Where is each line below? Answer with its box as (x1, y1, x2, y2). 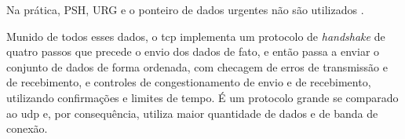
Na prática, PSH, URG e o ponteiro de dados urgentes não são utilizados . (6, 2, 364, 17)
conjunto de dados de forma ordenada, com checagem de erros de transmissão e (6, 58, 388, 75)
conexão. (6, 120, 48, 137)
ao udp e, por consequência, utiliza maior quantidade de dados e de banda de (6, 104, 378, 121)
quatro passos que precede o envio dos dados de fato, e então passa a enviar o (6, 43, 380, 60)
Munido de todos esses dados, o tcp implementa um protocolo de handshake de (6, 27, 385, 44)
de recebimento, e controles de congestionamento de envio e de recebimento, (6, 74, 371, 90)
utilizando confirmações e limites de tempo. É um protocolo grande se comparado (6, 89, 399, 105)
